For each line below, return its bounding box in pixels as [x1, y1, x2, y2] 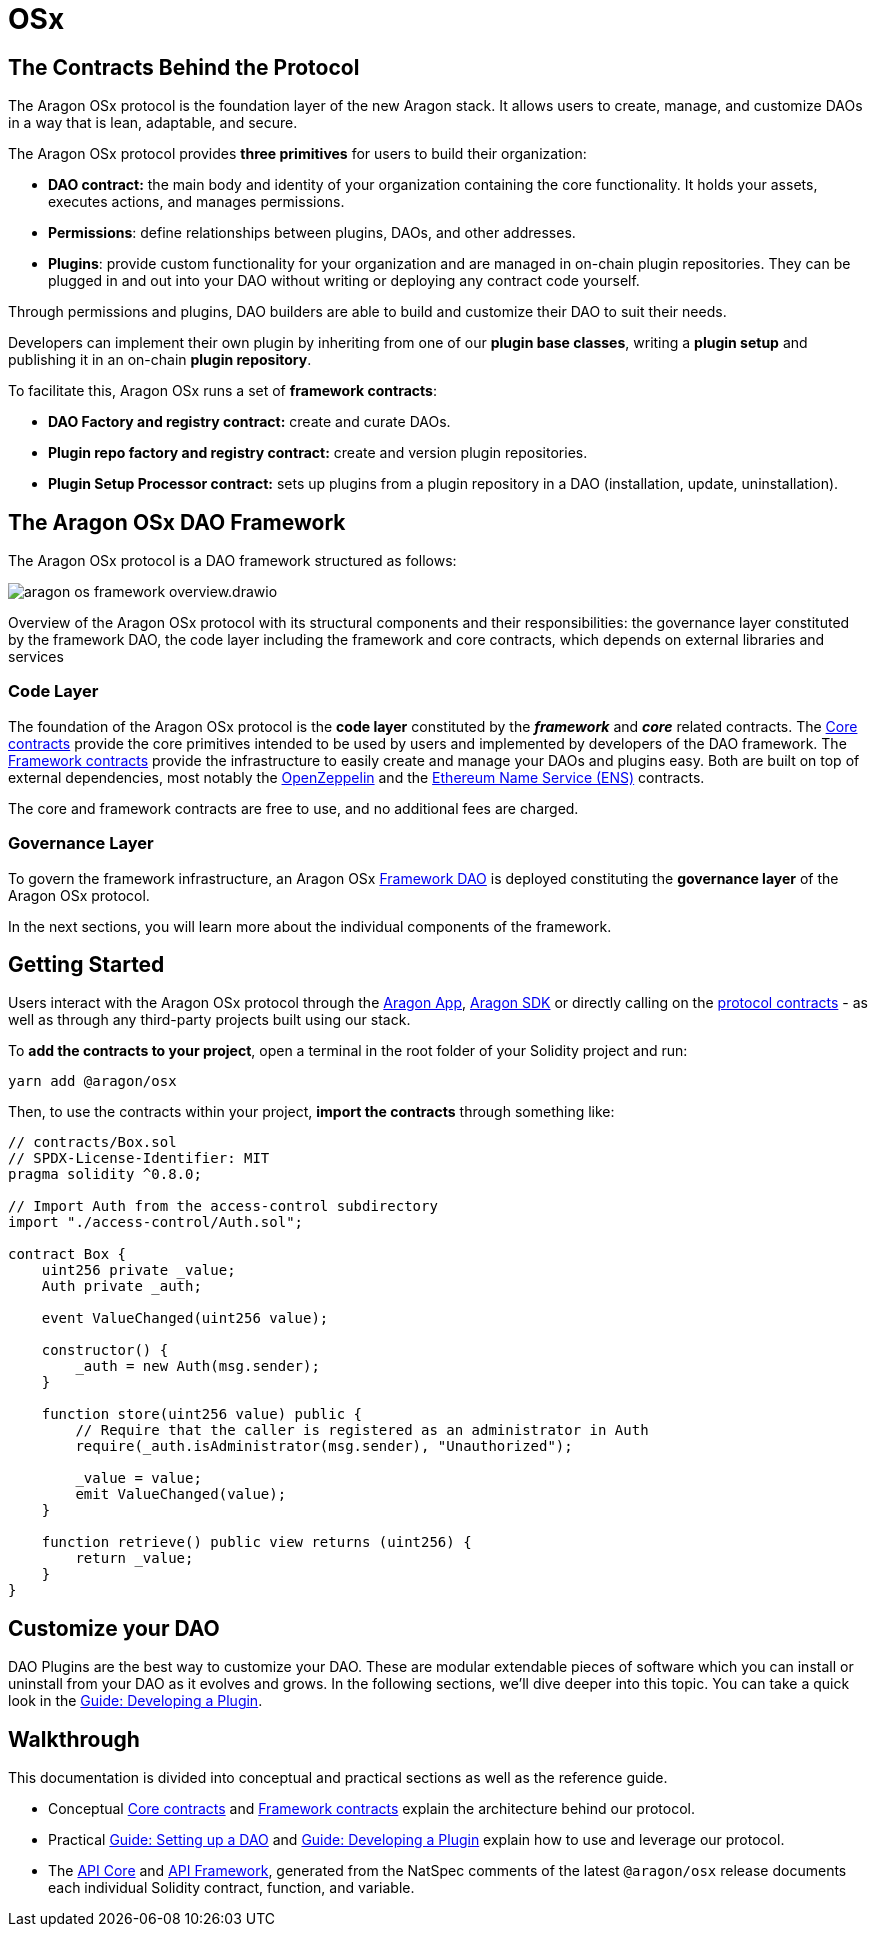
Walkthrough [8, 1726, 140, 1752]
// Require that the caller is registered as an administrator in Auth [75, 1422, 649, 1439]
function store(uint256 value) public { [41, 1406, 363, 1423]
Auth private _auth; [41, 1278, 202, 1295]
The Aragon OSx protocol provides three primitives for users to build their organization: [8, 145, 587, 163]
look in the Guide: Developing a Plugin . [8, 1692, 263, 1710]
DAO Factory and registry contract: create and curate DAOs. [48, 413, 451, 431]
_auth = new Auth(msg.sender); [75, 1358, 320, 1375]
